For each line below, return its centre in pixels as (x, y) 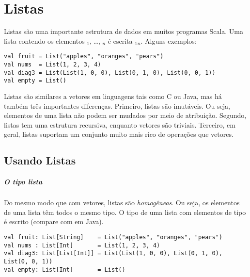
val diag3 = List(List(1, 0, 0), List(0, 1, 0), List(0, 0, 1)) (110, 73)
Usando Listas (40, 160)
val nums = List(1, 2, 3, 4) (53, 64)
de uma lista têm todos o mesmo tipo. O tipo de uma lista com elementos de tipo (125, 212)
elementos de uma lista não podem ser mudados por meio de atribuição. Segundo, (125, 115)
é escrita (120, 41)
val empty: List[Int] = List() (65, 269)
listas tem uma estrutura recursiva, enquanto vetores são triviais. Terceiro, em (120, 124)
